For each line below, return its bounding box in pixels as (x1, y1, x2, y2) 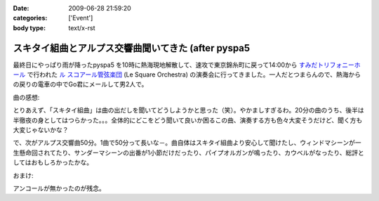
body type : (13, 23, 46, 32)
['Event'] (68, 14, 93, 22)
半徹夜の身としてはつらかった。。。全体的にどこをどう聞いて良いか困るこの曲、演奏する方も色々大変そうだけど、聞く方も (13, 116, 363, 124)
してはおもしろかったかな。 (13, 158, 93, 167)
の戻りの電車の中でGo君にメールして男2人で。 (13, 80, 148, 89)
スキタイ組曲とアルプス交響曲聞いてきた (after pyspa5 (13, 42, 251, 54)
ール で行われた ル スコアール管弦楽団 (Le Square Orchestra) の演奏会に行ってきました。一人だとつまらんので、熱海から (13, 70, 361, 79)
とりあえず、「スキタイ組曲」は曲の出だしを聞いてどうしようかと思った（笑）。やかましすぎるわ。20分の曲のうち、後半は (13, 106, 364, 115)
